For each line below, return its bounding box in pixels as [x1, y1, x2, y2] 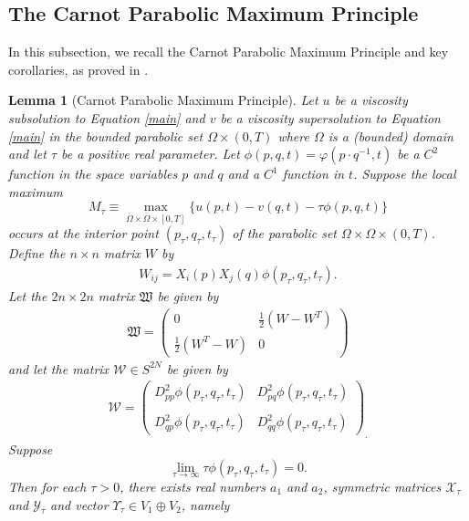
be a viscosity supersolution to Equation [220, 108, 441, 127]
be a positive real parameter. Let [61, 144, 240, 163]
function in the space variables [8, 164, 178, 183]
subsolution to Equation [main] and [8, 108, 205, 127]
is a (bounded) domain [328, 126, 453, 145]
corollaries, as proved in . [8, 59, 149, 78]
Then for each [8, 476, 87, 495]
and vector [50, 495, 109, 514]
